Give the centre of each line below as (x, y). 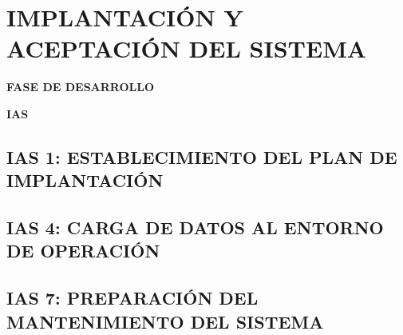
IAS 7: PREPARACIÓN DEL (132, 298)
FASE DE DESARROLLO (81, 87)
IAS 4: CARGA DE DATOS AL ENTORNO (195, 227)
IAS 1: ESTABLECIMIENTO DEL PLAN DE (202, 156)
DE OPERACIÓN (83, 251)
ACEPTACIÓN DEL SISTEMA (187, 48)
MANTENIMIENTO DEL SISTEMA (165, 321)
